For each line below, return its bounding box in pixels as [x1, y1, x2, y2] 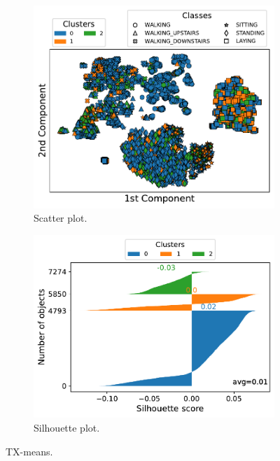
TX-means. [6, 444, 53, 458]
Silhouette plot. [34, 420, 100, 434]
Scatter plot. [34, 211, 87, 225]
